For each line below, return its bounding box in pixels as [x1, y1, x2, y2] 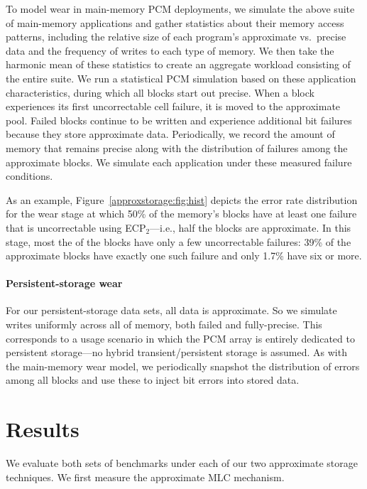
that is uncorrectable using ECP [6, 220, 146, 235]
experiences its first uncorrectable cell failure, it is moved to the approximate [6, 99, 341, 114]
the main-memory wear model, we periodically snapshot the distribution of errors [6, 358, 360, 373]
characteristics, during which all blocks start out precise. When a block [6, 85, 314, 100]
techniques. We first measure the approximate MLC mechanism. [6, 469, 285, 484]
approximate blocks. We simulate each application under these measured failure [6, 154, 352, 169]
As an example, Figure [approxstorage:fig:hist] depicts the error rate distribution [6, 192, 358, 207]
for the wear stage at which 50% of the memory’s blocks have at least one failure [6, 206, 357, 221]
